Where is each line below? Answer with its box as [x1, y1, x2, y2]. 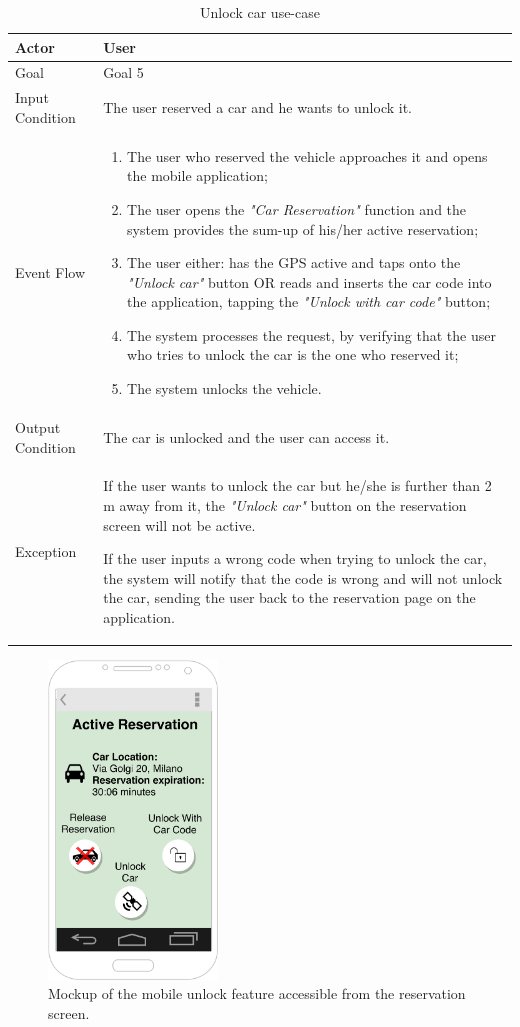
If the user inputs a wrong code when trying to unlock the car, [103, 548, 487, 569]
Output [15, 416, 61, 437]
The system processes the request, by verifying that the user [127, 324, 496, 345]
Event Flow [15, 261, 85, 282]
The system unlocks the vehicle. [127, 378, 322, 399]
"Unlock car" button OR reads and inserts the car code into [127, 271, 492, 292]
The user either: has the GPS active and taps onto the [127, 252, 461, 273]
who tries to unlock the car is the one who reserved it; [127, 344, 459, 365]
